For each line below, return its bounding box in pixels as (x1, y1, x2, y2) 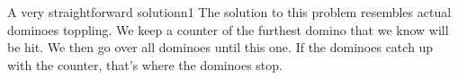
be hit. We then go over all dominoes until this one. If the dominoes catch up (7, 38, 434, 57)
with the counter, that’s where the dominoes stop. (7, 55, 283, 74)
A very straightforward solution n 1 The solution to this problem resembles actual (7, 3, 452, 21)
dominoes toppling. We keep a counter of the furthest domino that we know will (7, 20, 449, 39)
